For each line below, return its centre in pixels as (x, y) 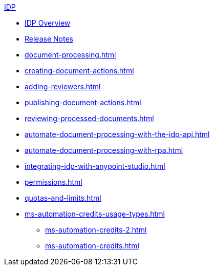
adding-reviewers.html (63, 86)
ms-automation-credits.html (92, 246)
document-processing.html (70, 55)
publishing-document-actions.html (83, 102)
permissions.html (53, 182)
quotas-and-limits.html (63, 198)
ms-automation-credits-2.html (96, 230)
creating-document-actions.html (79, 71)
